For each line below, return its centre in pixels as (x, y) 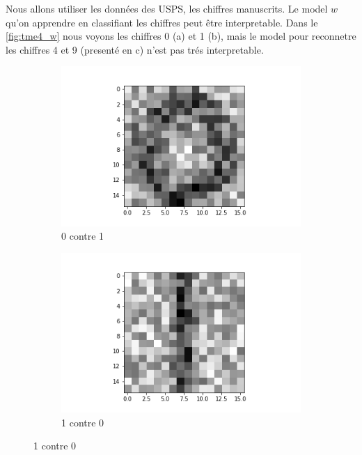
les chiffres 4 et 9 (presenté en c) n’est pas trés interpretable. (135, 49)
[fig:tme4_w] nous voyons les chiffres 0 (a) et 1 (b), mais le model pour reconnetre (181, 36)
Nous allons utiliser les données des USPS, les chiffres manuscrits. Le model (167, 8)
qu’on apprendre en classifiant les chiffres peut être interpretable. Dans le (162, 22)
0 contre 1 (83, 236)
